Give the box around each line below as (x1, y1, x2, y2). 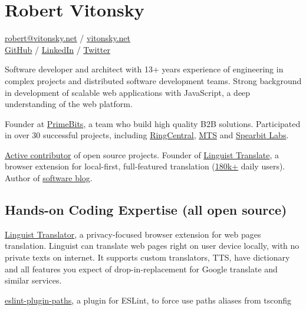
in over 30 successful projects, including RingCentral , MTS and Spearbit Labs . (5, 129, 289, 141)
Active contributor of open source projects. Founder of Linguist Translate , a (5, 148, 279, 161)
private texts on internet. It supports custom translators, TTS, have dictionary (5, 251, 290, 264)
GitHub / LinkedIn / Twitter (5, 43, 110, 55)
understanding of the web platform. (5, 98, 133, 110)
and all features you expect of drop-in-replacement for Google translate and (5, 262, 278, 275)
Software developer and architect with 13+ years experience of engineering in (5, 63, 284, 75)
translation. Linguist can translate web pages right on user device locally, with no (5, 239, 300, 252)
